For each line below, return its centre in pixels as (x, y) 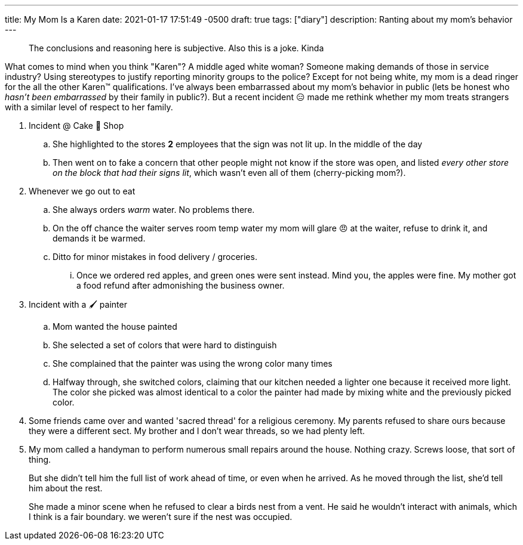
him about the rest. (66, 488)
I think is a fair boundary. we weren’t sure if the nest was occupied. (161, 517)
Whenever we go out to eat (82, 191)
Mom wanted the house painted (115, 326)
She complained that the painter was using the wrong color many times (193, 363)
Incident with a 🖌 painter (78, 304)
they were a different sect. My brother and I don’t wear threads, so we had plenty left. (197, 431)
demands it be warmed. (99, 238)
